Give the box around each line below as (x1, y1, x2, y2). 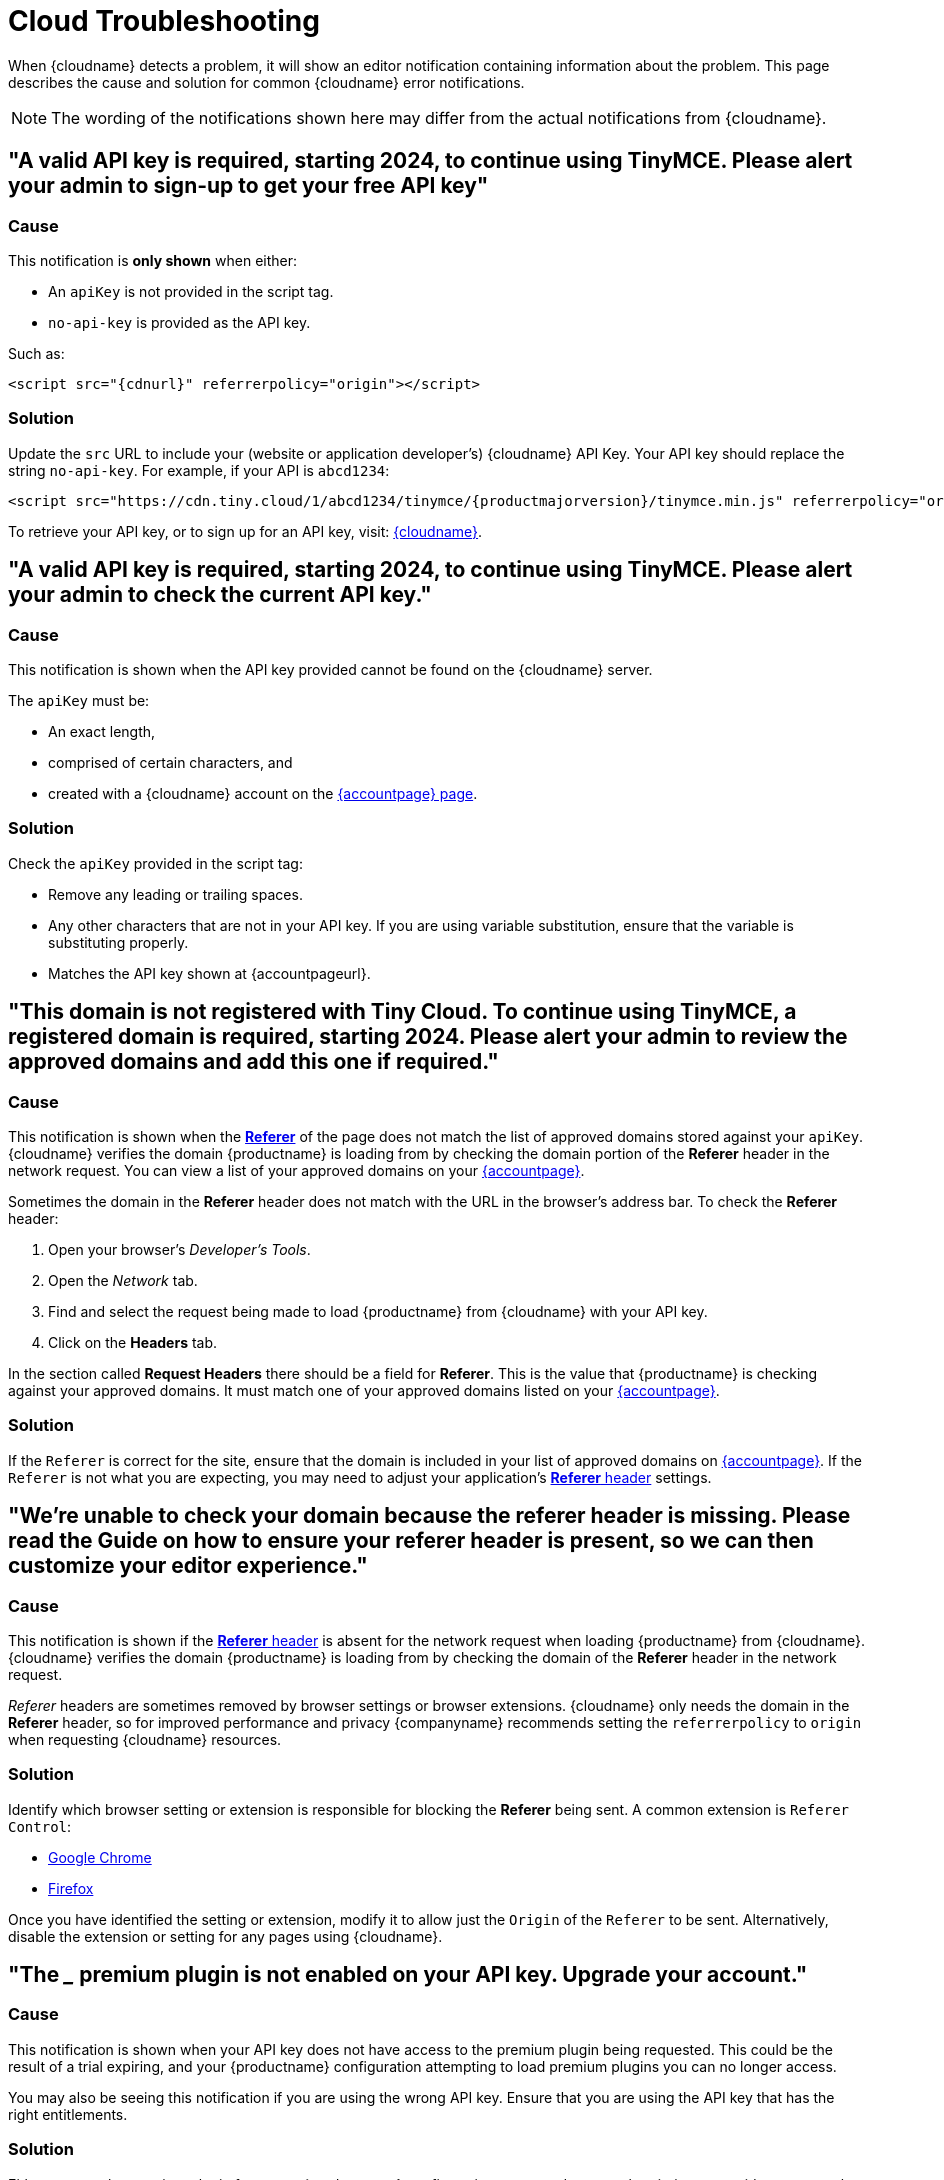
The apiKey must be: (8, 691, 150, 709)
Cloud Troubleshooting (8, 4, 320, 38)
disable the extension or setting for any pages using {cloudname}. (8, 1927, 443, 1945)
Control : (8, 1817, 72, 1835)
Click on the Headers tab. (48, 1333, 218, 1351)
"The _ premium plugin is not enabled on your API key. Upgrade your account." (8, 1962, 808, 1988)
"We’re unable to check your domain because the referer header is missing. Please (8, 1503, 851, 1529)
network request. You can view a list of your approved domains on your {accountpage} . (8, 1161, 585, 1179)
